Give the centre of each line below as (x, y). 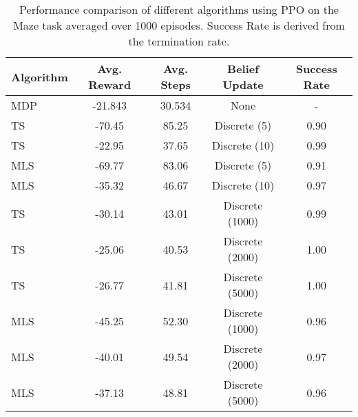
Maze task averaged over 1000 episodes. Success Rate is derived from (179, 25)
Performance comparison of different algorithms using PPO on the (179, 9)
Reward (110, 84)
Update (243, 84)
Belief (243, 69)
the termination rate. (179, 41)
